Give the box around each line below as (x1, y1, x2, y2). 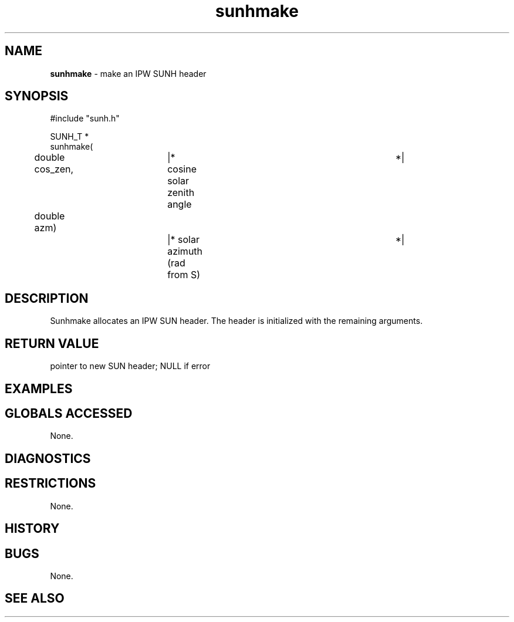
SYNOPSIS (5, 89, 69, 104)
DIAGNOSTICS (5, 451, 91, 466)
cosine (167, 163, 197, 175)
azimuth (167, 245, 203, 258)
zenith (167, 187, 195, 199)
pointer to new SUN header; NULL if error (50, 361, 211, 371)
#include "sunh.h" (50, 113, 120, 124)
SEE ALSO (5, 591, 65, 606)
